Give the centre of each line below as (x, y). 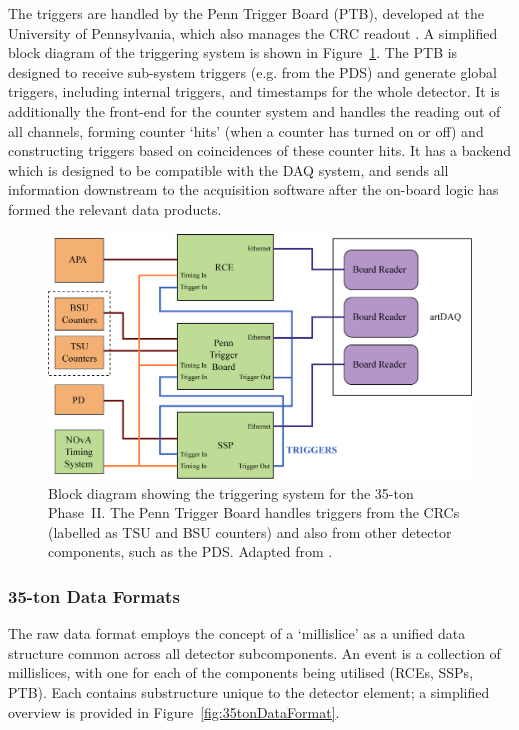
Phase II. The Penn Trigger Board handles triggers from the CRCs (254, 512)
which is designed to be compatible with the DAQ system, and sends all (228, 169)
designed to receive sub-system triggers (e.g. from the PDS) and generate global (252, 71)
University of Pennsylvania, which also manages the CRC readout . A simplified (253, 32)
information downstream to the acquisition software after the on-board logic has (253, 189)
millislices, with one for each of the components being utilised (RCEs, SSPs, (241, 672)
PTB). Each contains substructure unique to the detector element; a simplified (249, 692)
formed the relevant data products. (115, 208)
